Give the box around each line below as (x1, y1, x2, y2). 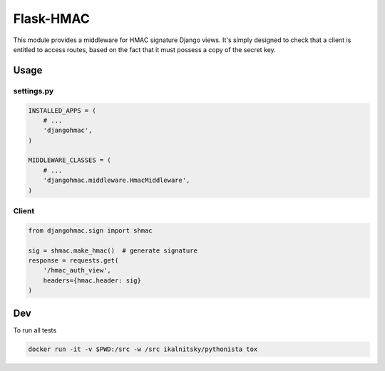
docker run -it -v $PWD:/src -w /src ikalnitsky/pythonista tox (28, 345, 258, 353)
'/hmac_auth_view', (43, 266, 112, 275)
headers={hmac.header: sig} (43, 276, 142, 285)
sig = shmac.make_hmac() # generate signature (28, 246, 197, 255)
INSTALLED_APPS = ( (28, 106, 96, 114)
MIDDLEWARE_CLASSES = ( (28, 156, 112, 164)
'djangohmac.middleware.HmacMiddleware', (43, 176, 190, 185)
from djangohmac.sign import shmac (28, 226, 153, 235)
